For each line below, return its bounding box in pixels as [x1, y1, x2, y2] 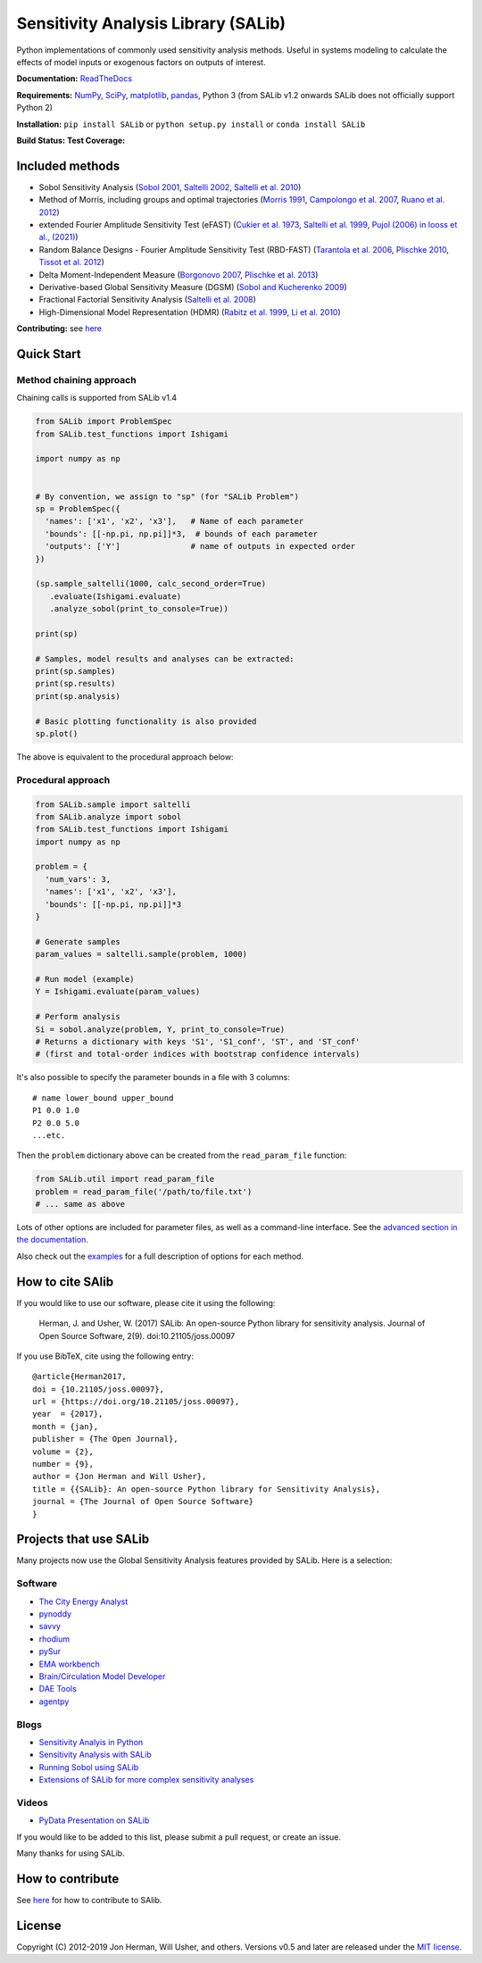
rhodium [38, 1634, 71, 1644]
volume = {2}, [32, 1446, 94, 1457]
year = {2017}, [32, 1409, 104, 1419]
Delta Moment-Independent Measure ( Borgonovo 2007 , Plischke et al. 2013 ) [38, 269, 319, 280]
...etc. [32, 1130, 66, 1140]
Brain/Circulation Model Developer [38, 1670, 166, 1682]
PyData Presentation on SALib [38, 1815, 150, 1826]
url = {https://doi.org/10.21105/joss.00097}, [32, 1397, 240, 1407]
